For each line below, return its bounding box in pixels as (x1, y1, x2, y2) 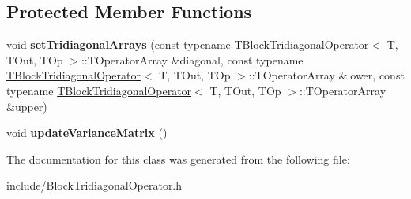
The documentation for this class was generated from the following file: (6, 150, 350, 167)
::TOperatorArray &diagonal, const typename (81, 51, 304, 68)
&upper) (6, 98, 47, 114)
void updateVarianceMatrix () (6, 124, 168, 141)
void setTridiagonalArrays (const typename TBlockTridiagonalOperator (6, 36, 369, 53)
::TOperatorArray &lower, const (248, 67, 405, 83)
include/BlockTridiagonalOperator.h (6, 177, 183, 193)
